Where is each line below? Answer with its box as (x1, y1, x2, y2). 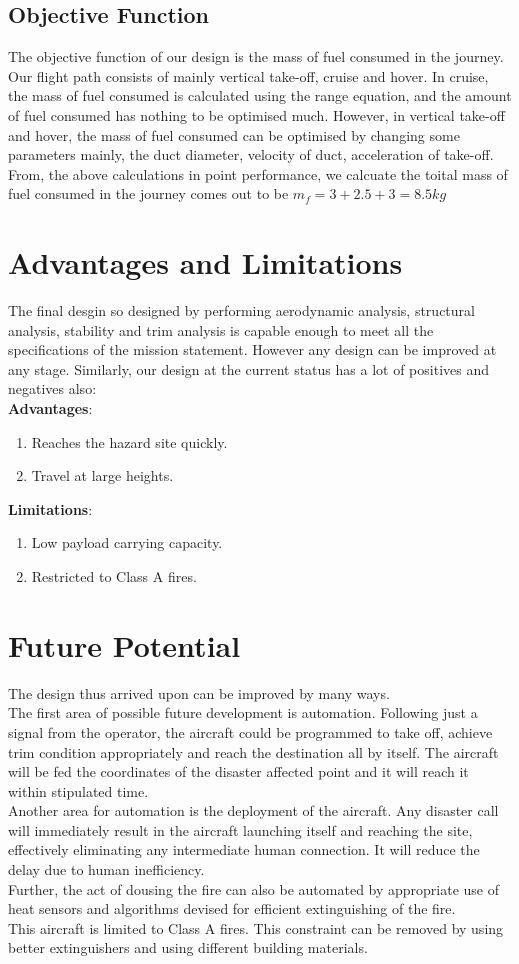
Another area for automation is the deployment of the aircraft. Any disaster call (8, 800, 499, 821)
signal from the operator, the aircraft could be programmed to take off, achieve (8, 721, 493, 742)
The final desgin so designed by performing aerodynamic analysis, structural (8, 300, 475, 321)
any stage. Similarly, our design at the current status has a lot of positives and (8, 358, 489, 379)
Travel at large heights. (31, 465, 174, 486)
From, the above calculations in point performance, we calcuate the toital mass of (8, 163, 508, 184)
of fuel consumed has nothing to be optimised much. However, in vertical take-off (8, 104, 505, 125)
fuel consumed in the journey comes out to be (8, 183, 289, 204)
